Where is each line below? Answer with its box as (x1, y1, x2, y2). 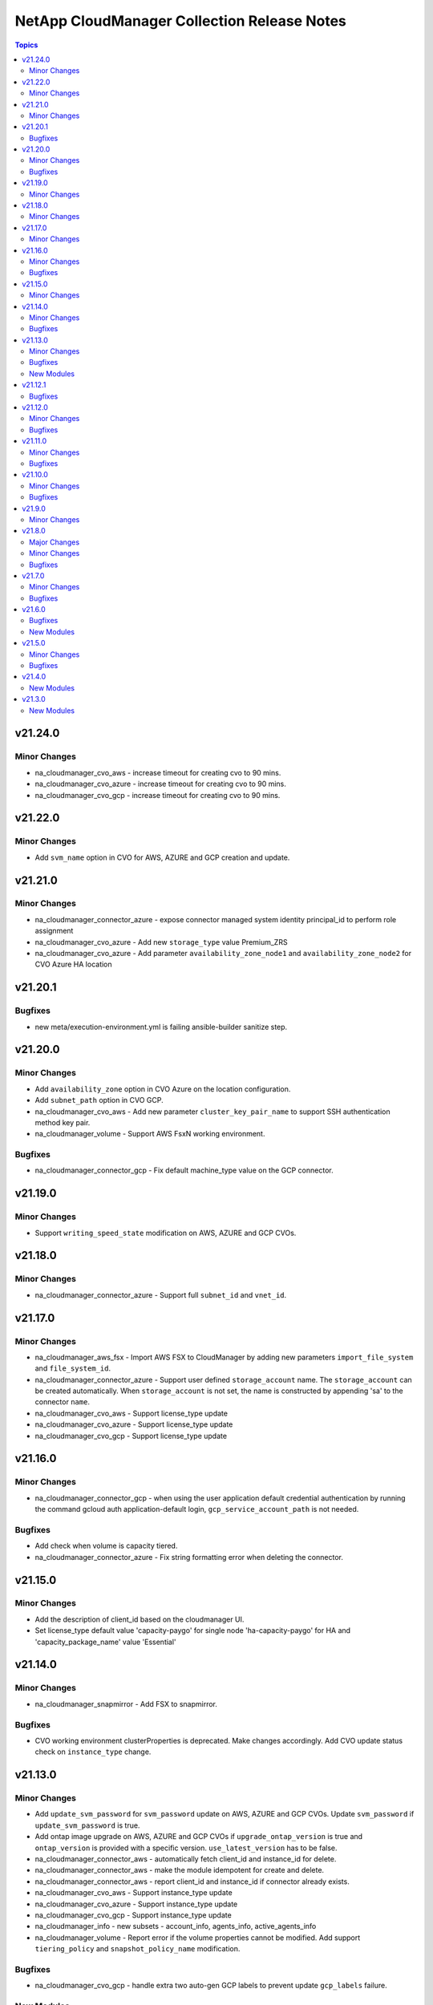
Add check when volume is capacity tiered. (34, 1541, 178, 1551)
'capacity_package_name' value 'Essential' (34, 1637, 176, 1647)
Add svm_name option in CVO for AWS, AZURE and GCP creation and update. (34, 853, 290, 862)
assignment (34, 926, 74, 936)
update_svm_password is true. (34, 1821, 140, 1830)
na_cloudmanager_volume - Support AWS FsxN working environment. (34, 1129, 265, 1139)
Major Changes (29, 537, 80, 547)
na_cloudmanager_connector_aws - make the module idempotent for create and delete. (34, 1865, 325, 1875)
